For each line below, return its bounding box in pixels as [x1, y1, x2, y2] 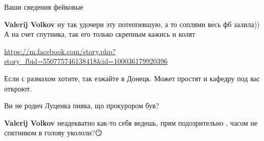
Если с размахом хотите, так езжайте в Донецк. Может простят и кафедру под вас [4, 73, 260, 83]
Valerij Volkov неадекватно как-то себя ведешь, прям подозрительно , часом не [4, 117, 258, 128]
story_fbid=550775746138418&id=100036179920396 [4, 56, 168, 66]
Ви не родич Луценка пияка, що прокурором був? [4, 100, 159, 111]
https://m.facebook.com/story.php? [4, 45, 116, 56]
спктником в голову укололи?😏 [4, 127, 103, 138]
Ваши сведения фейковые [4, 2, 83, 12]
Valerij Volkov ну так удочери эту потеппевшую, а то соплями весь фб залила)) [4, 18, 260, 29]
